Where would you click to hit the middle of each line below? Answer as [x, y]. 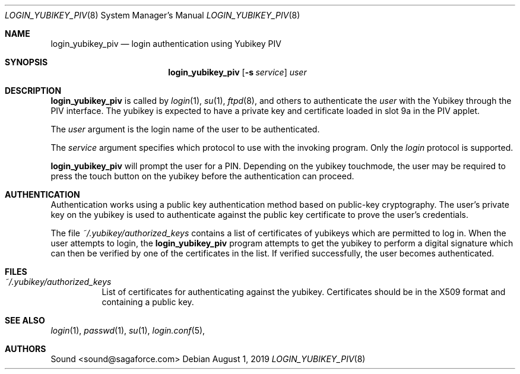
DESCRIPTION [33, 91]
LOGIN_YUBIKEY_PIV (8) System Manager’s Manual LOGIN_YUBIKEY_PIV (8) [153, 15]
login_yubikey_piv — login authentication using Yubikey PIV [166, 44]
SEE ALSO [25, 320]
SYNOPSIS [26, 62]
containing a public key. [148, 302]
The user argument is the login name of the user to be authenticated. [185, 129]
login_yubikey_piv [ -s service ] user [237, 72]
